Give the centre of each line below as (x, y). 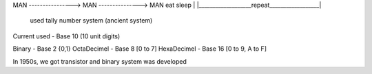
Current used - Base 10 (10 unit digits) (66, 36)
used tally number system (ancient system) (91, 21)
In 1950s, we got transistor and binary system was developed (100, 61)
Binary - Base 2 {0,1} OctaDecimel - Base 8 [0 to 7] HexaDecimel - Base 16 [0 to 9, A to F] (139, 49)
